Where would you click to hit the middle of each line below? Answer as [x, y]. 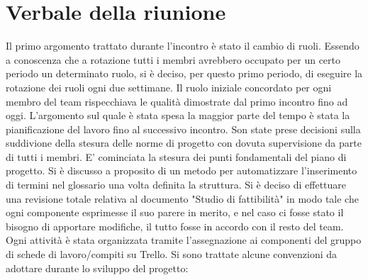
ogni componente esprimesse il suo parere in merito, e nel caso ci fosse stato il [175, 212]
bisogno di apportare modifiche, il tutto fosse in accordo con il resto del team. [175, 226]
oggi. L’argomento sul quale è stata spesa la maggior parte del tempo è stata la [178, 115]
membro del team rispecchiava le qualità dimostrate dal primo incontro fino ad [177, 101]
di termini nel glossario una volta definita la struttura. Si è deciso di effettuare [176, 185]
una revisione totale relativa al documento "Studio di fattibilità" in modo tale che [182, 198]
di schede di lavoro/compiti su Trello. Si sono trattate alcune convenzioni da [172, 254]
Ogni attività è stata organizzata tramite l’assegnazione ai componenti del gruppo [184, 240]
